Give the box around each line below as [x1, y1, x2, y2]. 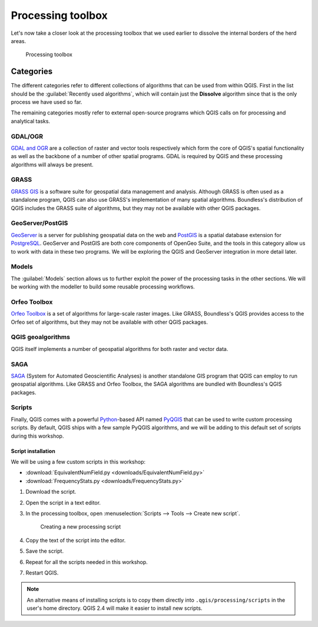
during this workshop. [11, 432, 64, 439]
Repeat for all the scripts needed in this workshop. [25, 558, 148, 566]
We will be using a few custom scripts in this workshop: [11, 458, 145, 465]
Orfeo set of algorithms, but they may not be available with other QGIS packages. [11, 319, 208, 326]
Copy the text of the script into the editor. [25, 537, 126, 544]
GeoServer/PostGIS [11, 219, 68, 227]
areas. [11, 37, 26, 44]
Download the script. [25, 488, 77, 495]
